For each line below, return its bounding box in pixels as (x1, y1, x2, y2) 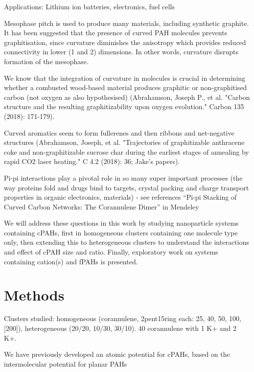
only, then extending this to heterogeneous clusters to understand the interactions (4, 237, 249, 247)
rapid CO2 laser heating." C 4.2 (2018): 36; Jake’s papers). (4, 156, 180, 166)
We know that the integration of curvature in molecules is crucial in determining (4, 72, 246, 83)
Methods (4, 285, 65, 305)
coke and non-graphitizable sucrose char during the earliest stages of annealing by (4, 146, 249, 157)
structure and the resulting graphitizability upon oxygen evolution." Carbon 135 (4, 101, 244, 112)
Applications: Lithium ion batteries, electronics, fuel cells (4, 1, 175, 11)
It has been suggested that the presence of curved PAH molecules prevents (4, 27, 228, 38)
